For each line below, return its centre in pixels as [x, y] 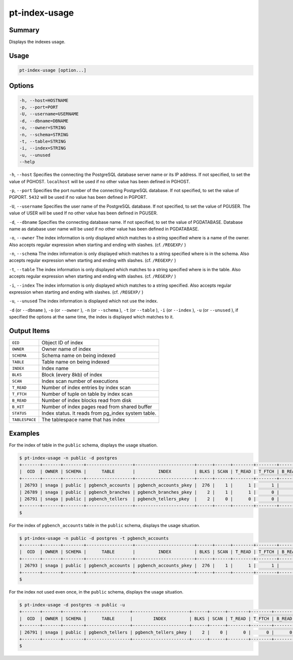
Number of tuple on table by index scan [87, 394]
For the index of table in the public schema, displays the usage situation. [84, 445]
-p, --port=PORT [39, 107]
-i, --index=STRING [42, 148]
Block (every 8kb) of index [72, 375]
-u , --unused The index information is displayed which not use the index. [84, 301]
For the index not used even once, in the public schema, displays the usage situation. [96, 592]
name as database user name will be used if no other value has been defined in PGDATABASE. [104, 229]
